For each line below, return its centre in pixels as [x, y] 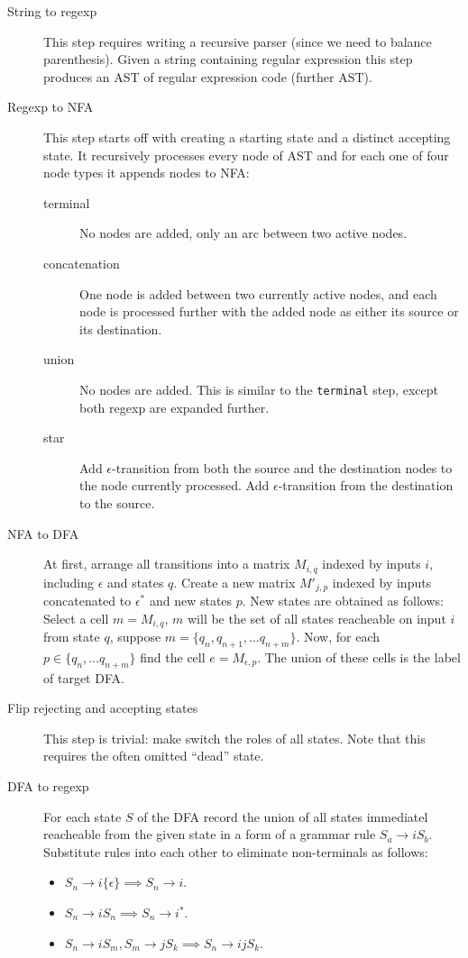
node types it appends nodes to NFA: [147, 173]
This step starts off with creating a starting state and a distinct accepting [247, 137]
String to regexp [52, 11]
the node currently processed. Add [174, 485]
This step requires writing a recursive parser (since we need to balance [238, 41]
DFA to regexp [48, 786]
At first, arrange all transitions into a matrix [167, 564]
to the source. [117, 502]
